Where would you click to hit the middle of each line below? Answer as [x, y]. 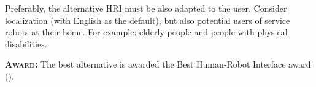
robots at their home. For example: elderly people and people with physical [146, 32]
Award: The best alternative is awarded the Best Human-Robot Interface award [158, 64]
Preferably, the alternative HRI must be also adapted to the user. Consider [146, 8]
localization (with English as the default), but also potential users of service [148, 20]
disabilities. [26, 43]
